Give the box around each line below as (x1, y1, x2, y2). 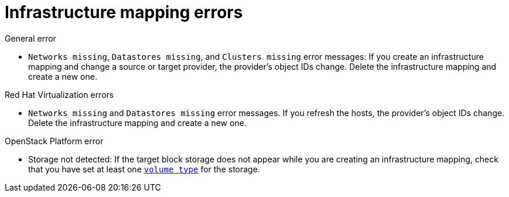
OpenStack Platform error (5, 135, 104, 146)
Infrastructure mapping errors (5, 2, 243, 22)
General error (5, 33, 56, 43)
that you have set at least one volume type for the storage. (28, 164, 260, 174)
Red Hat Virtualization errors (5, 89, 114, 100)
